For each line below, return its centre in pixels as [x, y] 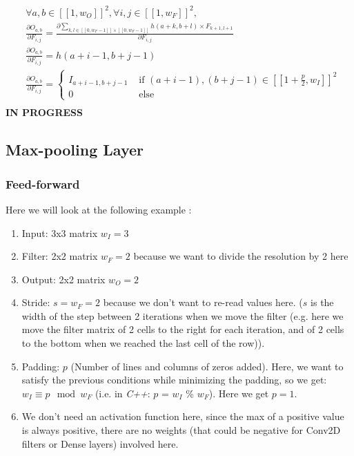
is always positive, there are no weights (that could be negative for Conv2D [181, 430]
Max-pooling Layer [75, 150]
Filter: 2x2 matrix [60, 256]
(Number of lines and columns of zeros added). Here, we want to [207, 366]
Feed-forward [43, 183]
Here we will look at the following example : [99, 209]
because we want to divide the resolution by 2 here [241, 256]
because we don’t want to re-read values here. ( [203, 302]
